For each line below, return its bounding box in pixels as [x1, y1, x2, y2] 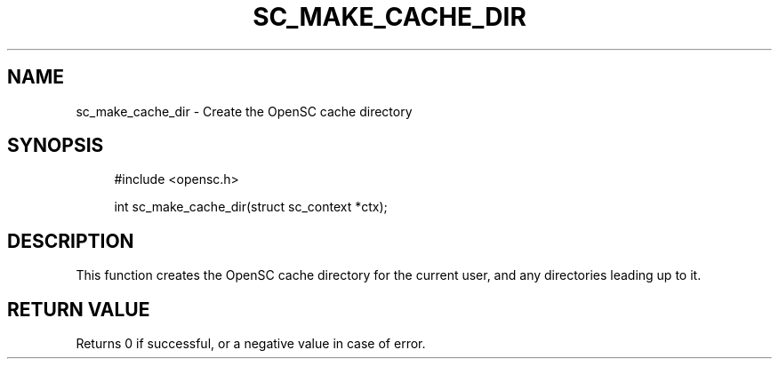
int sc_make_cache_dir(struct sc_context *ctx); [114, 199, 388, 215]
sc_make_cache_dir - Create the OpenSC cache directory [76, 103, 413, 119]
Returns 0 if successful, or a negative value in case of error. [76, 336, 426, 352]
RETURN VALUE [7, 298, 150, 321]
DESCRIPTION [7, 229, 134, 252]
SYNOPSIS [7, 134, 104, 157]
